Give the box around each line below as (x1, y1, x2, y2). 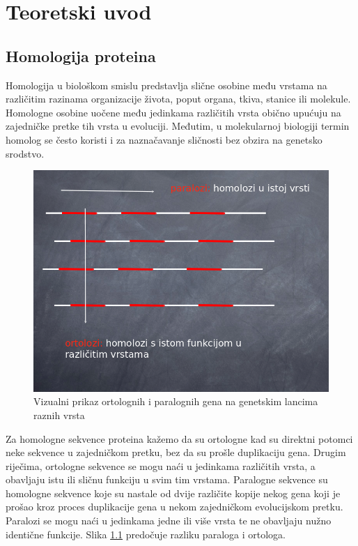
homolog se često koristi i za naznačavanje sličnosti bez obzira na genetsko (6, 132, 322, 146)
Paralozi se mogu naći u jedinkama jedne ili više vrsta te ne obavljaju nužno (6, 513, 332, 528)
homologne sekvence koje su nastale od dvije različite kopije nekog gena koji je (6, 485, 341, 500)
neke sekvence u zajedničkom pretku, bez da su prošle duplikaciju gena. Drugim (6, 445, 346, 460)
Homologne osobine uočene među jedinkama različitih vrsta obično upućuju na (6, 105, 341, 119)
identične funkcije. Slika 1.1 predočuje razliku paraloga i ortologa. (6, 526, 286, 541)
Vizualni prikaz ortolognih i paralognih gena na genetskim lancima (33, 394, 318, 409)
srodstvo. (6, 146, 45, 160)
